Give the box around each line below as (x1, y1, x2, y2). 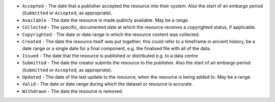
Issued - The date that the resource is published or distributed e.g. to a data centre (22, 52, 198, 58)
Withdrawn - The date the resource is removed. (22, 88, 123, 94)
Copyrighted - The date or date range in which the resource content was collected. (22, 31, 200, 38)
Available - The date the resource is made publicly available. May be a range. (22, 17, 189, 23)
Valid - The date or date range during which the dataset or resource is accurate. (22, 81, 193, 87)
